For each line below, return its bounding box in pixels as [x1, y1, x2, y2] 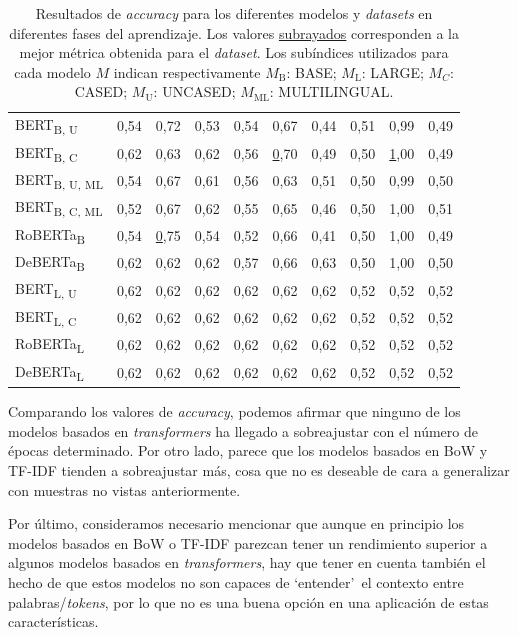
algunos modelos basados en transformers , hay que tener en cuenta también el [8, 552, 486, 573]
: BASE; [286, 61, 337, 82]
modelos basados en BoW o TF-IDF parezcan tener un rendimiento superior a [8, 532, 488, 553]
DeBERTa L [15, 360, 84, 384]
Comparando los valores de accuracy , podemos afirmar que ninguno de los [8, 401, 461, 422]
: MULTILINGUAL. [269, 81, 394, 102]
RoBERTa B [15, 223, 86, 247]
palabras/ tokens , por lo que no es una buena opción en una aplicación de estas [8, 591, 489, 612]
